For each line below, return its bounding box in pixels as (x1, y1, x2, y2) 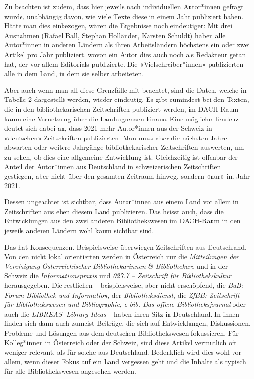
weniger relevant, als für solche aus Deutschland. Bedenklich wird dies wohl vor (4, 347, 242, 357)
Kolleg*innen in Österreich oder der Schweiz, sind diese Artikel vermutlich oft (4, 337, 237, 347)
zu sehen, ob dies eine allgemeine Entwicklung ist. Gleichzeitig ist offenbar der (4, 151, 238, 161)
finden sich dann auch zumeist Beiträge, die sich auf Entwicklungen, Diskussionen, (4, 318, 251, 328)
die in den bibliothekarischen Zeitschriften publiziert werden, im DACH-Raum (4, 103, 239, 114)
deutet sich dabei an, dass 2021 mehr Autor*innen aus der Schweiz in (4, 123, 212, 133)
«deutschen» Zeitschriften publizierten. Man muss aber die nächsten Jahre (4, 132, 227, 142)
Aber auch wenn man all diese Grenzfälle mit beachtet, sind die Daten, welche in (4, 84, 247, 95)
